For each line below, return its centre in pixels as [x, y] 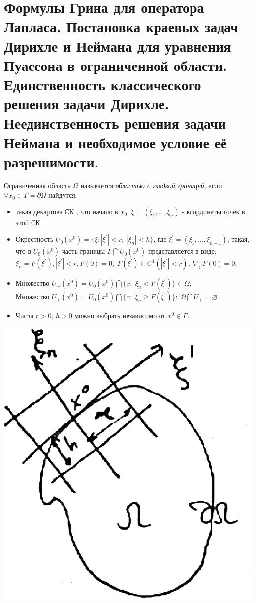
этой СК [28, 222]
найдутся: [63, 195]
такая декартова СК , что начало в [67, 211]
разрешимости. [51, 161]
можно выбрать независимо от [120, 316]
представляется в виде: [182, 251]
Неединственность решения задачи [115, 123]
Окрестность [34, 239]
